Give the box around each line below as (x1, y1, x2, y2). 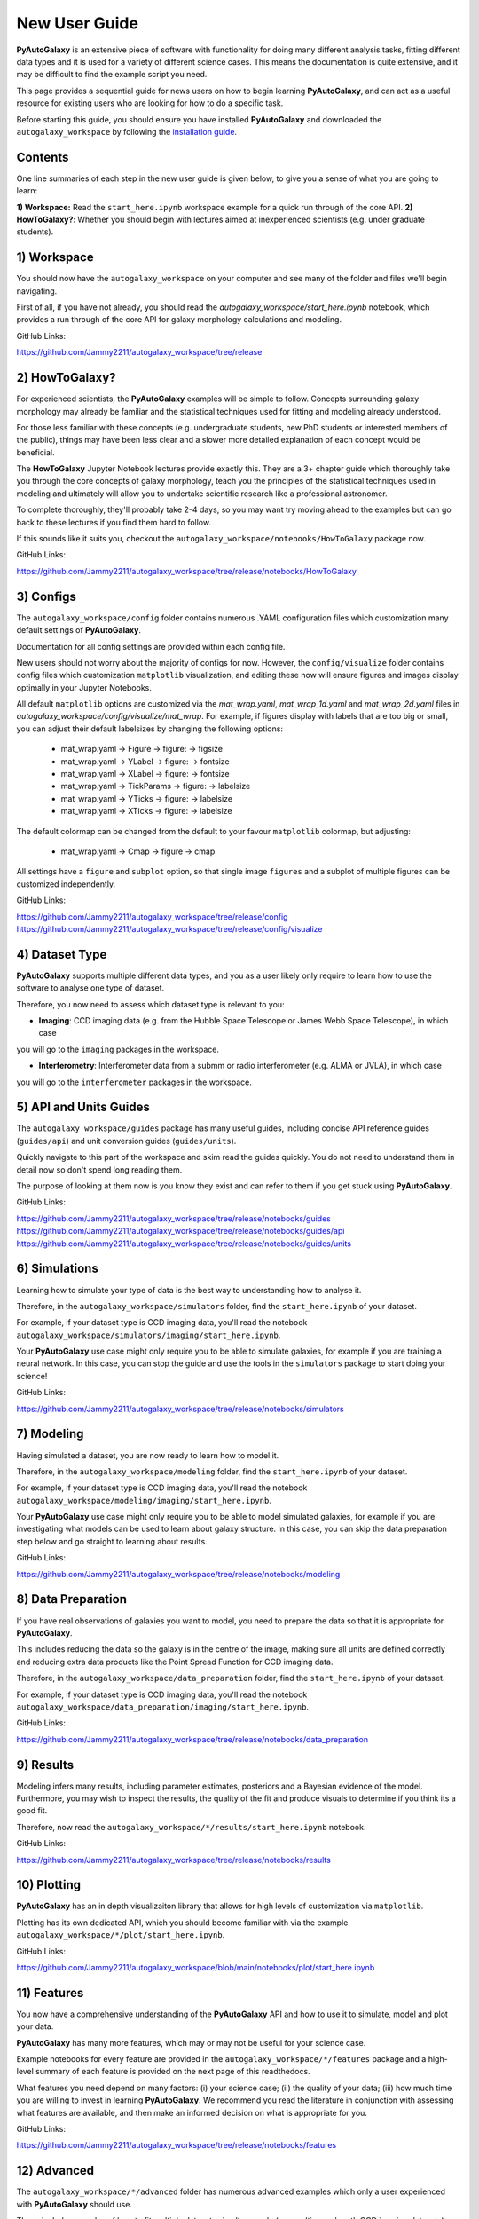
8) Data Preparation (16, 1591, 128, 1607)
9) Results (16, 1757, 75, 1773)
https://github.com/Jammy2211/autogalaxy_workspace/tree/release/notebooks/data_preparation (16, 1733, 369, 1744)
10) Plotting (16, 1877, 82, 1892)
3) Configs (16, 588, 77, 604)
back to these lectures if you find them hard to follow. (16, 517, 212, 527)
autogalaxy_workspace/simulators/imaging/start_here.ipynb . (16, 1330, 281, 1340)
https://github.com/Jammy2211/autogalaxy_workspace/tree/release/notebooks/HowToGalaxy (16, 565, 357, 576)
